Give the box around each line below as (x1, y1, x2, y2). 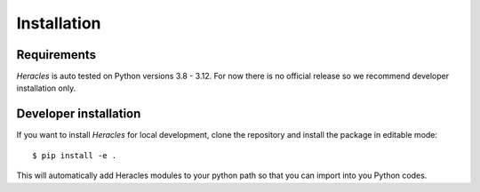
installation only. (16, 83, 76, 93)
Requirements (16, 47, 97, 62)
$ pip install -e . (32, 150, 117, 160)
